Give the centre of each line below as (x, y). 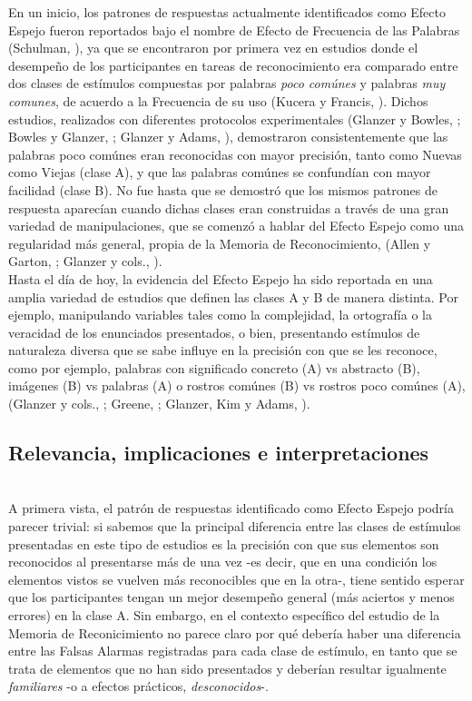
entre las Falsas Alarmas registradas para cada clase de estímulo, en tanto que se (233, 651)
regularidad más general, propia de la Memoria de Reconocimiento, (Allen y (220, 243)
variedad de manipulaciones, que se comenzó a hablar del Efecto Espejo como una (236, 226)
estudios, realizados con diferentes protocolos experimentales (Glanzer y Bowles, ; (235, 118)
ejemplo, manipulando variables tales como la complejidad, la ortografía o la (220, 315)
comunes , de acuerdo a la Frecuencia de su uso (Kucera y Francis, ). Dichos (218, 100)
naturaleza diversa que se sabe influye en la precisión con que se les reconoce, (223, 350)
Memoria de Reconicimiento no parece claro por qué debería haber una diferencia (235, 632)
